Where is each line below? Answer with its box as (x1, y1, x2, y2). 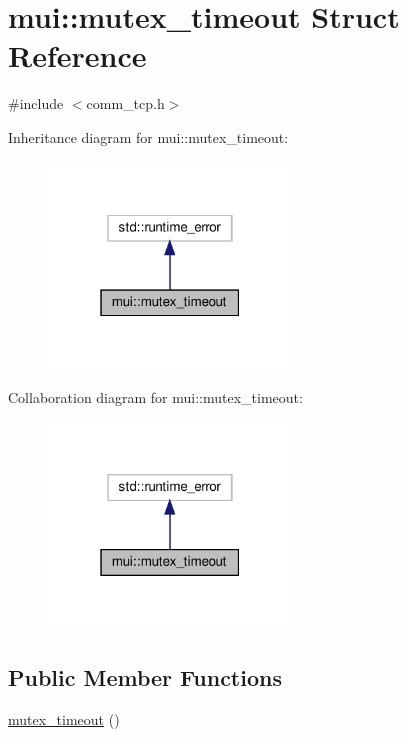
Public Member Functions (8, 661, 282, 692)
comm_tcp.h (86, 93, 165, 114)
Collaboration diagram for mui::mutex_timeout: (8, 386, 303, 407)
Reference (8, 35, 147, 76)
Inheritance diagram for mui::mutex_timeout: (8, 126, 289, 147)
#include (8, 93, 64, 114)
